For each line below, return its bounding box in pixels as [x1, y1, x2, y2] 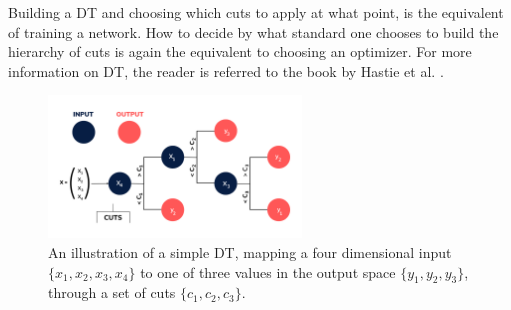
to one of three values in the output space [140, 261, 396, 282]
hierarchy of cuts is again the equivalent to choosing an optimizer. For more [8, 41, 472, 62]
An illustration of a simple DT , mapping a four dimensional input [48, 242, 452, 263]
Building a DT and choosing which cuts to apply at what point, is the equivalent [8, 2, 504, 22]
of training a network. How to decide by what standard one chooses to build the [8, 21, 499, 42]
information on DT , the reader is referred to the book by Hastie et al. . [8, 60, 444, 81]
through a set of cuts [48, 282, 176, 303]
